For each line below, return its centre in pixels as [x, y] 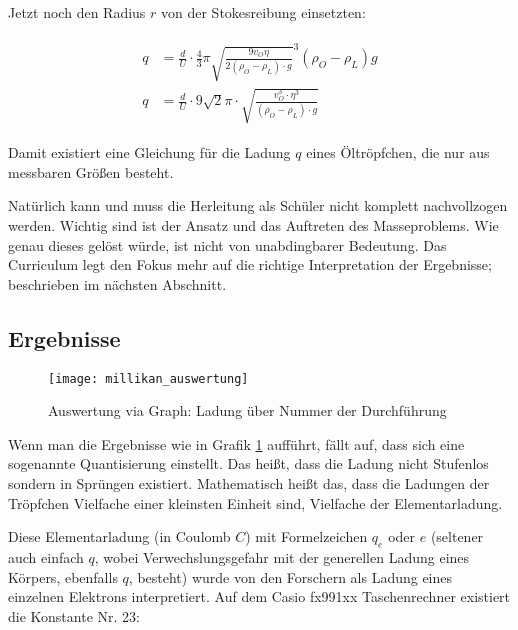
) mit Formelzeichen [306, 536]
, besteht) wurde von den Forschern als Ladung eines [290, 576]
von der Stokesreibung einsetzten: [263, 12]
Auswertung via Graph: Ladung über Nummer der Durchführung [247, 410]
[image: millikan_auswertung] [148, 378]
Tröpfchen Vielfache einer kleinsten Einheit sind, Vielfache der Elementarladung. [255, 502]
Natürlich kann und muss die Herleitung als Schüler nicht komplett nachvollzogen [258, 205]
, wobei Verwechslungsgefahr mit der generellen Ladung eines [282, 557]
